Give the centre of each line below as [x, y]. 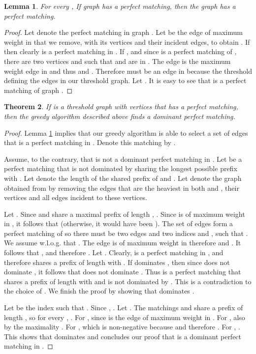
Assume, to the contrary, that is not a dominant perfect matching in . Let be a [123, 159]
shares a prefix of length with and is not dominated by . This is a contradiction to [128, 281]
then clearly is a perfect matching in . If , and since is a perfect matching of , [120, 51]
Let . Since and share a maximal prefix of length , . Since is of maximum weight [125, 214]
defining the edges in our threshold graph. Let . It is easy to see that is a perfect [125, 80]
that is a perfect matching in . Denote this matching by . [90, 142]
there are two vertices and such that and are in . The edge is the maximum [117, 61]
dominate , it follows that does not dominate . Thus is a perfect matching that [123, 272]
